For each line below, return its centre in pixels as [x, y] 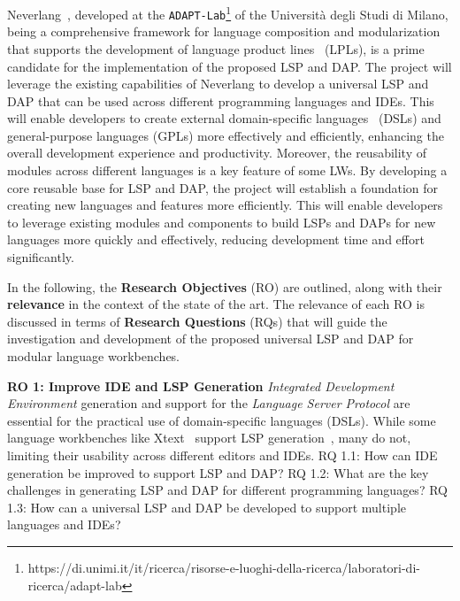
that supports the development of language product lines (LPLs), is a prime [216, 48]
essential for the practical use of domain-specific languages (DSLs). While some [222, 420]
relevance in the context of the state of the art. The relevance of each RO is [216, 304]
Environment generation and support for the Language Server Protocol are [209, 403]
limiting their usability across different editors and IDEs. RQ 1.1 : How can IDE [222, 455]
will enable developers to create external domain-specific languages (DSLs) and [224, 118]
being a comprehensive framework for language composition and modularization [224, 31]
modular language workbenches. [94, 356]
